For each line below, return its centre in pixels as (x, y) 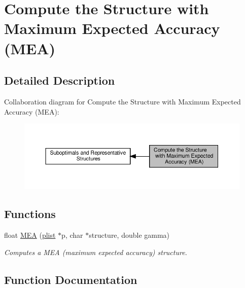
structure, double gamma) (129, 235)
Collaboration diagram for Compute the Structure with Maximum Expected (123, 101)
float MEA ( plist (30, 235)
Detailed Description (60, 80)
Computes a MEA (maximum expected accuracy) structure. (96, 252)
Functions (30, 214)
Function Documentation (71, 279)
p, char (72, 235)
